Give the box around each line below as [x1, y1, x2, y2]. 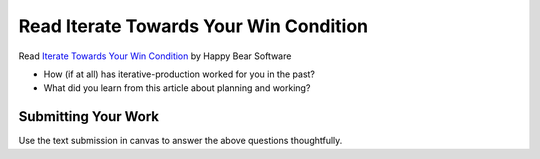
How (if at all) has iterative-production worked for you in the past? [43, 68, 315, 80]
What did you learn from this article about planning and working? [43, 82, 311, 94]
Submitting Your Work [18, 108, 160, 125]
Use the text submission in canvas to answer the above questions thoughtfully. [18, 135, 343, 147]
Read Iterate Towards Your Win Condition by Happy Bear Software [18, 50, 292, 62]
